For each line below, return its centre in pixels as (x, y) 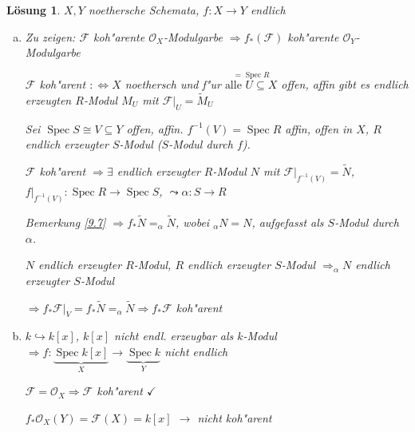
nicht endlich (196, 351)
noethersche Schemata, (144, 10)
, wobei (192, 222)
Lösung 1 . (34, 10)
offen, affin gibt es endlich (345, 84)
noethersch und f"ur (173, 84)
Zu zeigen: (50, 36)
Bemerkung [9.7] (65, 222)
